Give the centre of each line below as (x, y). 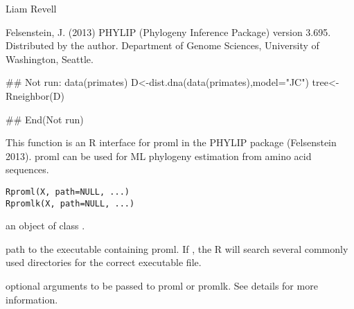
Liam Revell (31, 8)
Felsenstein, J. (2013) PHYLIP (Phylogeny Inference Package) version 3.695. (168, 32)
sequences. (27, 169)
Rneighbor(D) (35, 95)
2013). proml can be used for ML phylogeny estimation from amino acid (159, 156)
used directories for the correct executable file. (104, 262)
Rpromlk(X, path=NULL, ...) (70, 203)
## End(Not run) (45, 119)
